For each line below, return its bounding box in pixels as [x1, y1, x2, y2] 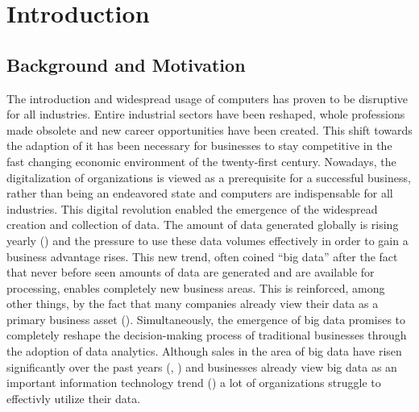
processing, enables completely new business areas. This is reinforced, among [6, 279, 385, 296]
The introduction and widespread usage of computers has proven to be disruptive [6, 89, 408, 106]
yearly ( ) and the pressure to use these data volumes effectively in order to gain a [6, 231, 409, 248]
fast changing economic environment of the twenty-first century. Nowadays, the [6, 152, 396, 169]
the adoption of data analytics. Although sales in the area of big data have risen [6, 343, 402, 360]
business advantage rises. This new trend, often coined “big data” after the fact [6, 248, 398, 264]
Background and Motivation [6, 52, 246, 77]
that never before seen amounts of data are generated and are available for [6, 264, 375, 281]
